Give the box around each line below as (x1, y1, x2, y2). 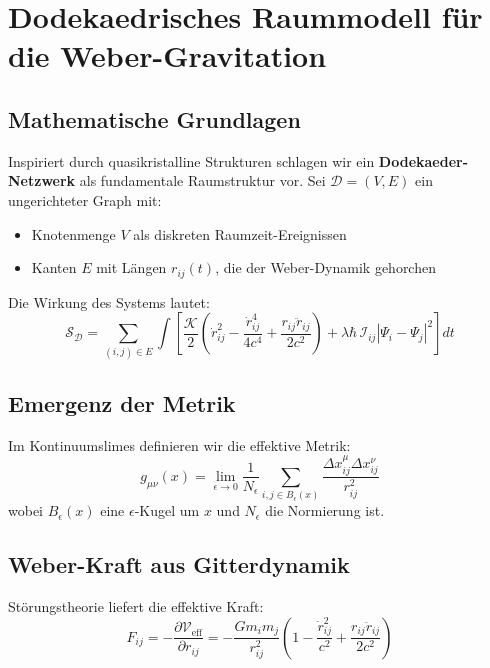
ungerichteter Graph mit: (8, 189, 162, 210)
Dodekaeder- (378, 150, 469, 171)
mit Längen (96, 257, 167, 278)
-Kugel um (134, 500, 200, 521)
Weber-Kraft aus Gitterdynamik (8, 549, 350, 580)
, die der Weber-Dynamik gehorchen (215, 257, 436, 278)
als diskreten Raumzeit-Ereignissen (133, 223, 347, 244)
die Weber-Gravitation (8, 35, 327, 76)
